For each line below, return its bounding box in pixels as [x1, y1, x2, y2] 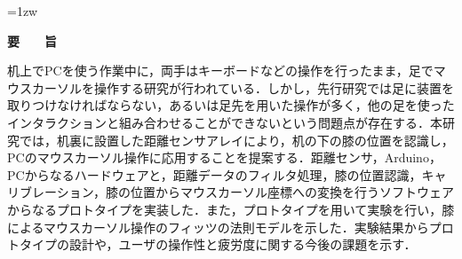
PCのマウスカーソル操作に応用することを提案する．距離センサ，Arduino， [7, 148, 442, 167]
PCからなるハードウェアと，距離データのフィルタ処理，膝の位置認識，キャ [7, 165, 447, 184]
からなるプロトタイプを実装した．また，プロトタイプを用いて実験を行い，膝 [7, 200, 455, 218]
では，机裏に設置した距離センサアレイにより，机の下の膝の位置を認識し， [19, 130, 454, 149]
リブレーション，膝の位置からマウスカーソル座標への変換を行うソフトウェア [7, 183, 455, 201]
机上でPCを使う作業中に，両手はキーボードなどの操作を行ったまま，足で [7, 61, 434, 80]
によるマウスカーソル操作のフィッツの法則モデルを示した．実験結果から [7, 217, 429, 236]
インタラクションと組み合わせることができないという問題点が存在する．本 [7, 113, 442, 131]
